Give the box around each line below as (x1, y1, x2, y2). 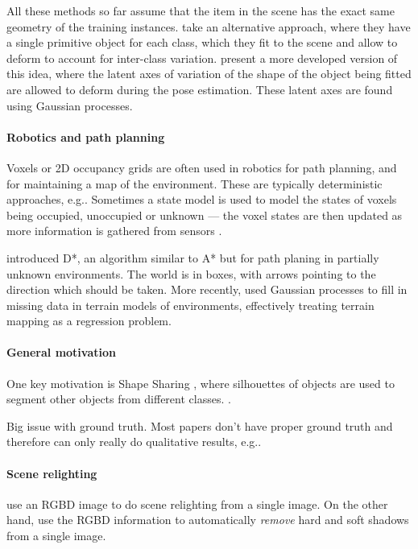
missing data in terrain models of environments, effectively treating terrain (6, 296, 375, 313)
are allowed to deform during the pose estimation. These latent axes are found (6, 80, 393, 97)
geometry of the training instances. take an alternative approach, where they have (6, 18, 411, 35)
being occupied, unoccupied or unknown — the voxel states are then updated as (6, 206, 403, 223)
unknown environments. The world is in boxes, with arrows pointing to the (6, 265, 376, 282)
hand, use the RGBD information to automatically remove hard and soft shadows (6, 511, 409, 528)
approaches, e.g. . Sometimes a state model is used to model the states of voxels (6, 191, 397, 208)
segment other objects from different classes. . (6, 390, 231, 407)
